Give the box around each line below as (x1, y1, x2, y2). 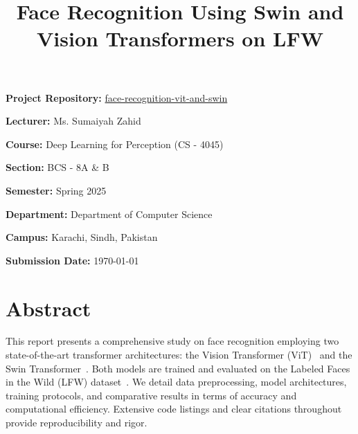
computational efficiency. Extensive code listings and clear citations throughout (6, 401, 342, 416)
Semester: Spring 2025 (6, 183, 107, 197)
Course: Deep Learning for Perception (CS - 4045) (6, 136, 224, 151)
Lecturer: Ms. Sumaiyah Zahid (6, 114, 141, 128)
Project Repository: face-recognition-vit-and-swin (6, 90, 228, 105)
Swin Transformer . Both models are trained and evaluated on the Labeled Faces (6, 361, 350, 375)
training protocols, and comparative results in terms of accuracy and (6, 388, 297, 402)
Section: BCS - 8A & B (6, 160, 109, 174)
